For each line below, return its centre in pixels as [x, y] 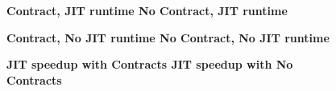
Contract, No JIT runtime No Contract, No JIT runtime [168, 37]
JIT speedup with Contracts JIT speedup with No [150, 64]
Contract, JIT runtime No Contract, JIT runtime [147, 10]
